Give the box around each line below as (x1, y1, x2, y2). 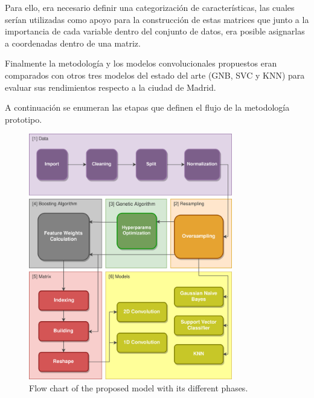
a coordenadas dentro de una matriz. (5, 36, 141, 49)
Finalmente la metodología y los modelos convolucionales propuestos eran (5, 57, 277, 70)
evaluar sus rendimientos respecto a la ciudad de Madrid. (5, 80, 216, 93)
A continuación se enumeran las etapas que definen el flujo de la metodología (5, 101, 290, 114)
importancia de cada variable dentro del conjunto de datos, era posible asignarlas (5, 25, 305, 38)
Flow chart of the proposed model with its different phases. (29, 381, 248, 394)
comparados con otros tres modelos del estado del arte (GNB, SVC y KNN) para (5, 68, 305, 81)
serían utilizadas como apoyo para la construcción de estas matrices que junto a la (5, 13, 309, 25)
